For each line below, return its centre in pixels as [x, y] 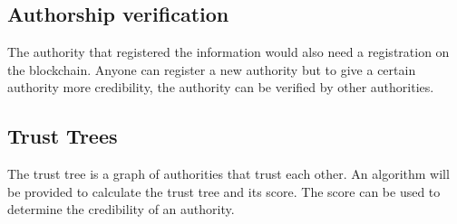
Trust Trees [63, 136]
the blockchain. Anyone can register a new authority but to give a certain [212, 69]
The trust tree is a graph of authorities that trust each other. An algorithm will [228, 174]
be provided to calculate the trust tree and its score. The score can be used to [224, 191]
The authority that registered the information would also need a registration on [228, 52]
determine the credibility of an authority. [121, 209]
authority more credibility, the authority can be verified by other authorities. [221, 87]
